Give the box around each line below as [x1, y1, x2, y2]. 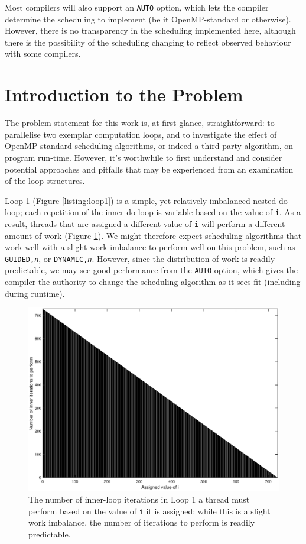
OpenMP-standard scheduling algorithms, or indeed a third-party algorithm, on [5, 140, 294, 152]
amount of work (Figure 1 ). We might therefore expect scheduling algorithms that [5, 229, 302, 241]
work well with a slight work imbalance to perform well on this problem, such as [5, 241, 295, 253]
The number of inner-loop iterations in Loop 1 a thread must [28, 493, 250, 506]
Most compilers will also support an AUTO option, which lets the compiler [5, 1, 269, 13]
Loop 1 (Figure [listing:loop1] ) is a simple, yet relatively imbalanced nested [5, 194, 276, 206]
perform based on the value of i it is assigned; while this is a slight [28, 504, 271, 517]
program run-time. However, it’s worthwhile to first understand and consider [5, 151, 282, 163]
